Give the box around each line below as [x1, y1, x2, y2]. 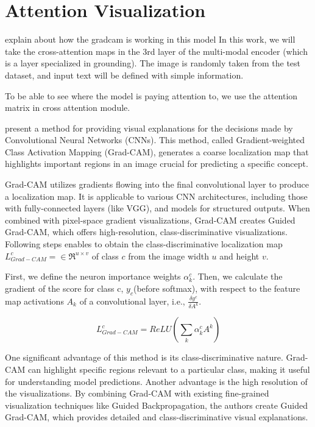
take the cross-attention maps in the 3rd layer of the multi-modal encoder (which [5, 44, 308, 57]
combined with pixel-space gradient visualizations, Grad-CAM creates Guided [5, 213, 296, 226]
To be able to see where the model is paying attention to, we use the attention [5, 89, 298, 102]
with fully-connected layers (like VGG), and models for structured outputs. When [5, 202, 310, 214]
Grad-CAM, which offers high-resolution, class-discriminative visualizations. [5, 225, 288, 238]
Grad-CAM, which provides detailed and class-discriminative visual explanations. [5, 411, 308, 423]
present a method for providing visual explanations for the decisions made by [5, 121, 293, 134]
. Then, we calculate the [193, 270, 283, 283]
